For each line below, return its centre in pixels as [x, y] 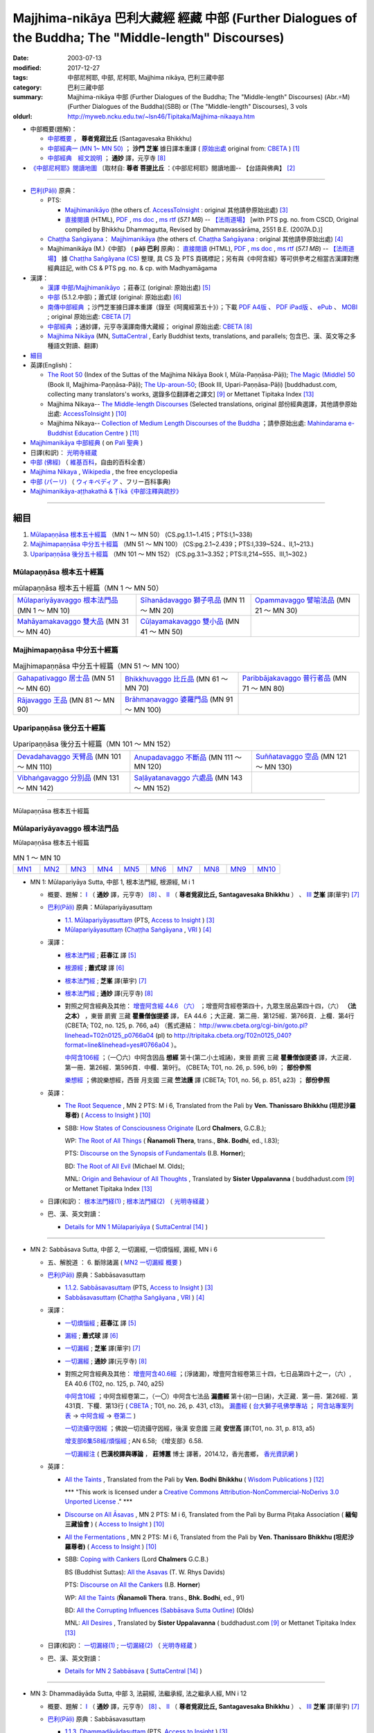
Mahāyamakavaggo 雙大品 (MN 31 [73, 622]
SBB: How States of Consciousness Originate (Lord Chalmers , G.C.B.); [166, 1128]
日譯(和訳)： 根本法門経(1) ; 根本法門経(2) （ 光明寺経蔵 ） [130, 1201]
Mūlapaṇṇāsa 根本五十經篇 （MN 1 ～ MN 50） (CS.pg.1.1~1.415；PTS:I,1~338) [141, 534]
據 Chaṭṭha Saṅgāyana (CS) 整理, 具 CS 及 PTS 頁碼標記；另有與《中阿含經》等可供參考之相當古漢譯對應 [210, 258]
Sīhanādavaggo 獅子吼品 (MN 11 [193, 600]
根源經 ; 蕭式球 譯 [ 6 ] [95, 968]
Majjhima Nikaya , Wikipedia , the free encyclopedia [104, 472]
